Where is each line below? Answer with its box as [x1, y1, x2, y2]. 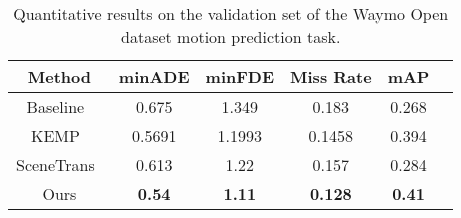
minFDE [205, 65, 275, 88]
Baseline [26, 95, 85, 118]
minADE [118, 65, 190, 88]
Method [27, 65, 92, 88]
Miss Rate [290, 65, 372, 88]
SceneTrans [16, 153, 95, 176]
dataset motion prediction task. [121, 25, 341, 48]
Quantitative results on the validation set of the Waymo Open [13, 2, 449, 25]
